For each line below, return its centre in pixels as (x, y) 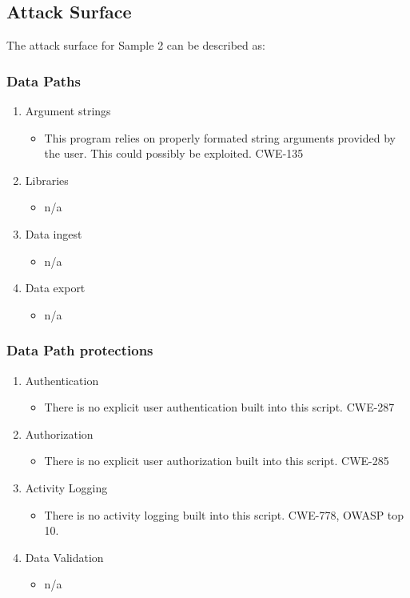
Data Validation (64, 557)
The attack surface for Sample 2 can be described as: (136, 45)
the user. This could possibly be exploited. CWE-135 (174, 153)
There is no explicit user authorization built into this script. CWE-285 (217, 461)
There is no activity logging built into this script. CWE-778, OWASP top (224, 514)
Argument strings (68, 111)
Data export (55, 288)
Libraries (47, 180)
